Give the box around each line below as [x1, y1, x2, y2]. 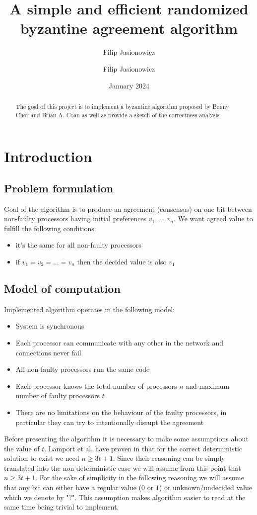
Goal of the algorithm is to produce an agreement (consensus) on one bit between [4, 203, 252, 214]
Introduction [4, 146, 92, 167]
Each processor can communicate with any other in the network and [15, 337, 223, 347]
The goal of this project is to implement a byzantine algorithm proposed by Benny [15, 102, 229, 110]
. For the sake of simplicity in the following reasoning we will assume [35, 472, 244, 483]
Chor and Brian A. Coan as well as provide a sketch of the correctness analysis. [15, 110, 221, 119]
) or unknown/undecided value [159, 482, 252, 493]
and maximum [186, 380, 230, 391]
